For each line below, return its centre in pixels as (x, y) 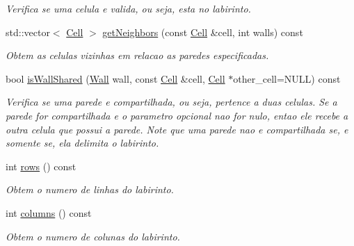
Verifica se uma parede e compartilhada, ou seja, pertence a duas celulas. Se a (171, 102)
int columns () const (49, 212)
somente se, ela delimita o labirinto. (82, 143)
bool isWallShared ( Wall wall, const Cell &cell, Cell (115, 78)
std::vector (28, 32)
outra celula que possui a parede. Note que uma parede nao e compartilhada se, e (177, 129)
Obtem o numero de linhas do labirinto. (90, 189)
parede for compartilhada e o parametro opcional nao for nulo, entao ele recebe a (177, 115)
